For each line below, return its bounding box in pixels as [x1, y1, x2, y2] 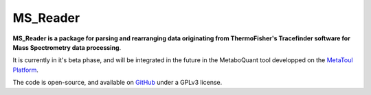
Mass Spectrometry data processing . [12, 43, 122, 51]
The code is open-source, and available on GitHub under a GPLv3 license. [12, 79, 223, 87]
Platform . [12, 66, 39, 74]
